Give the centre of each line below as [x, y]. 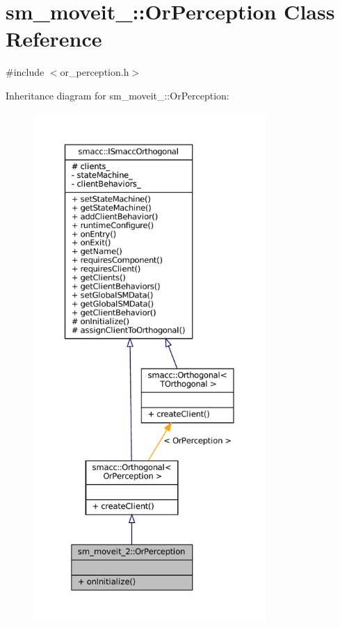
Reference [54, 39]
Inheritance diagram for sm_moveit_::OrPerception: [118, 95]
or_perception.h [95, 72]
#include [25, 72]
